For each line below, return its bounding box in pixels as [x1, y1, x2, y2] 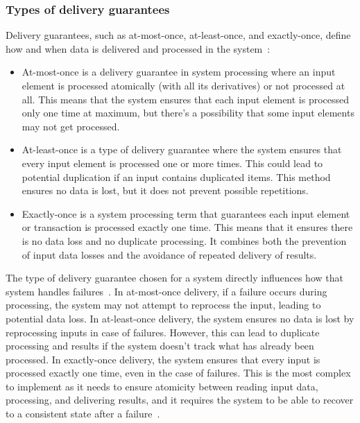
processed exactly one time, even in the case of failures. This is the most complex [6, 365, 351, 380]
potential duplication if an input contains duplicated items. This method [22, 169, 331, 184]
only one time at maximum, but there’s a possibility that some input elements [22, 105, 354, 120]
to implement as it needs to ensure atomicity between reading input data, [6, 379, 318, 393]
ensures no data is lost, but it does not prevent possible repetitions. [22, 183, 309, 198]
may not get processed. [22, 119, 120, 133]
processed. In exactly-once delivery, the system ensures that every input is [6, 352, 320, 366]
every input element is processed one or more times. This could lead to [22, 155, 323, 170]
